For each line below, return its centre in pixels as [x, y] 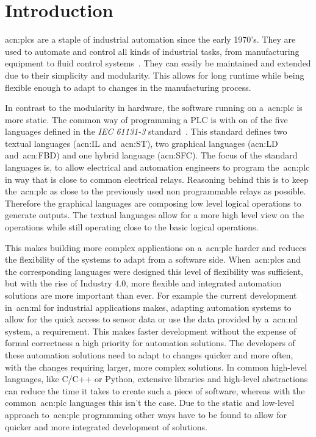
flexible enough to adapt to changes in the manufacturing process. [128, 87]
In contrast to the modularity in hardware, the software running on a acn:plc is [154, 108]
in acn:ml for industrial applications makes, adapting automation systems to [148, 307]
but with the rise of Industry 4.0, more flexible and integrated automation [143, 283]
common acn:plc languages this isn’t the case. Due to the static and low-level [150, 403]
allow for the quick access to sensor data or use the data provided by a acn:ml [152, 319]
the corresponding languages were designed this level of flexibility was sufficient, [154, 271]
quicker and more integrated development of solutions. [106, 426]
